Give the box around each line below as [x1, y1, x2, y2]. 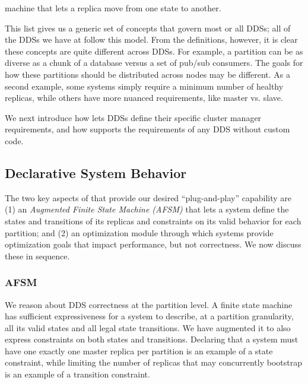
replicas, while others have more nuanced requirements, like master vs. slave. [5, 91, 283, 104]
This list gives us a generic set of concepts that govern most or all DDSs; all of [5, 21, 291, 34]
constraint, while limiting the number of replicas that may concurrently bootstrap [5, 356, 303, 369]
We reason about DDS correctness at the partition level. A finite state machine [5, 298, 293, 310]
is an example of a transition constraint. [5, 368, 150, 380]
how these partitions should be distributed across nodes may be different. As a [5, 68, 291, 80]
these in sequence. [5, 249, 70, 262]
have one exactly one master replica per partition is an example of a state [5, 344, 273, 357]
